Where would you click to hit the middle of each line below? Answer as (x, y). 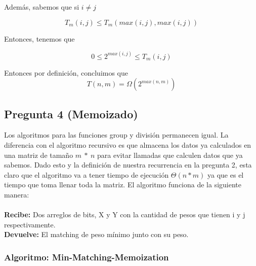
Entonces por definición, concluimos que (66, 72)
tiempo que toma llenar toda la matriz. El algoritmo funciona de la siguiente (123, 185)
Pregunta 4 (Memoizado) (71, 113)
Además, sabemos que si (42, 7)
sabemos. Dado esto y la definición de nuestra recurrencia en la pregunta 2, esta (128, 165)
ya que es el (226, 174)
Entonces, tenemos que (39, 38)
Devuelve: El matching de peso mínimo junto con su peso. (96, 234)
